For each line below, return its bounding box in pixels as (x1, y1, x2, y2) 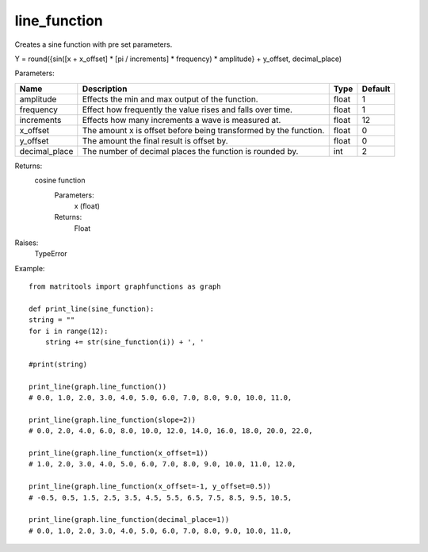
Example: (14, 263, 45, 273)
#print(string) (29, 359, 88, 369)
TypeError (34, 249, 67, 259)
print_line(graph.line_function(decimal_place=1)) (29, 516, 230, 524)
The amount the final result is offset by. (82, 135, 229, 146)
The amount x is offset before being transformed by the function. (82, 125, 325, 136)
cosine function (34, 175, 86, 186)
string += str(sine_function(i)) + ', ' (44, 338, 205, 347)
